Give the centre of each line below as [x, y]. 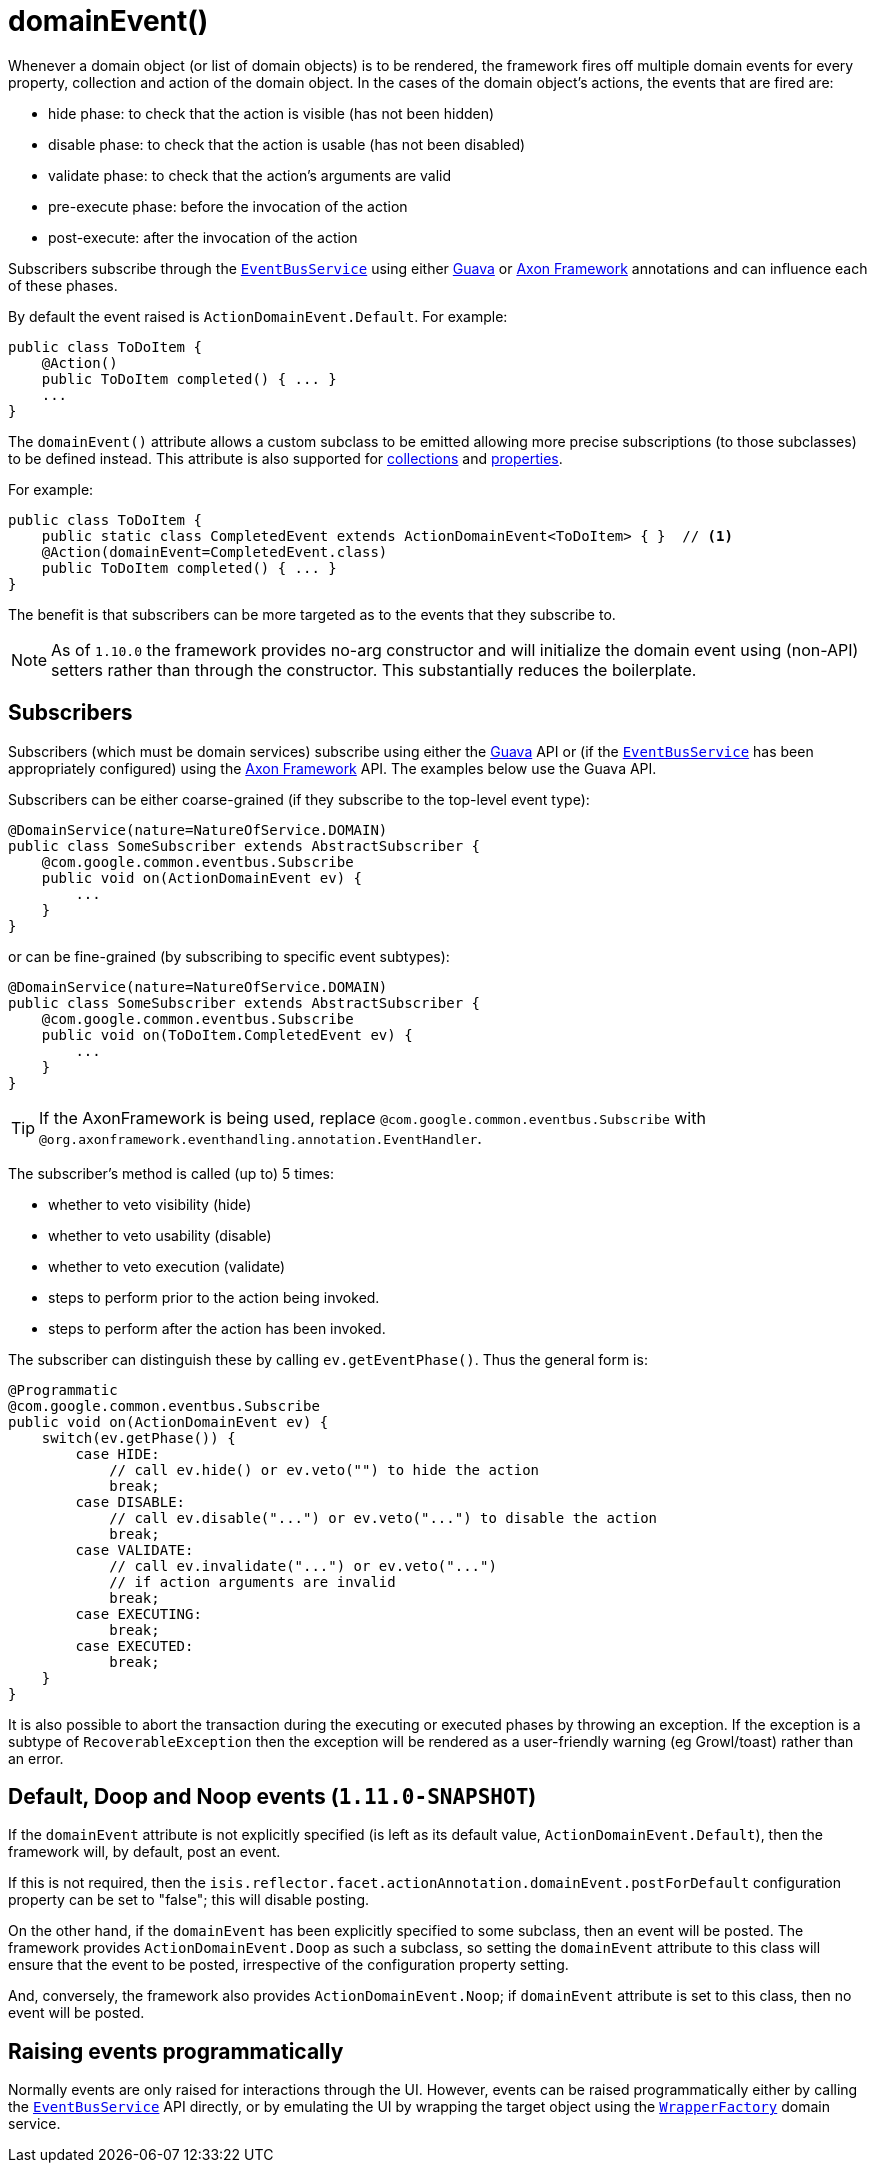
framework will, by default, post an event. [144, 1852]
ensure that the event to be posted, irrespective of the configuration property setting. [288, 1965]
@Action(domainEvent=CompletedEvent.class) [214, 551]
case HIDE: [117, 1453]
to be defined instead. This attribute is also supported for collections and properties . [285, 458]
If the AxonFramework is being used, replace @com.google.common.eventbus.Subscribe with [372, 1117]
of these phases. [63, 285]
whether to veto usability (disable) [160, 1235]
